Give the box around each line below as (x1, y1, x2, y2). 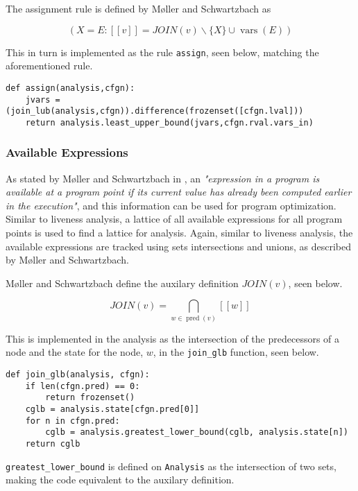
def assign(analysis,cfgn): (6, 83, 135, 93)
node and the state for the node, (6, 345, 144, 359)
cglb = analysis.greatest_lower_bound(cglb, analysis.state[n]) (45, 427, 348, 438)
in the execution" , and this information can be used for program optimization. (6, 198, 336, 212)
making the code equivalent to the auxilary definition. (6, 472, 235, 487)
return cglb (25, 438, 80, 449)
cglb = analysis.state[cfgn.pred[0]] (25, 404, 200, 414)
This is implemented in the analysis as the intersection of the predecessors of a (6, 331, 340, 345)
